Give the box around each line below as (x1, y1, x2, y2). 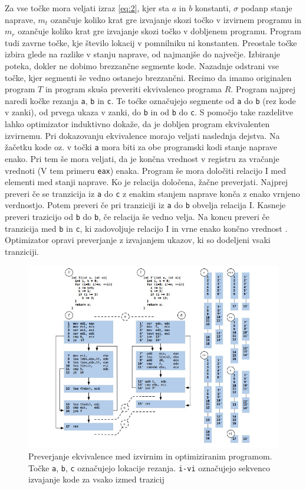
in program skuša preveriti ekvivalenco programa (45, 83, 222, 95)
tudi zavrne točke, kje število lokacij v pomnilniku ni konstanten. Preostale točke (5, 36, 297, 48)
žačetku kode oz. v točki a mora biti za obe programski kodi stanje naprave (5, 141, 278, 153)
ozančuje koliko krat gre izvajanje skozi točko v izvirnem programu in (50, 13, 302, 25)
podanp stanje (241, 2, 292, 14)
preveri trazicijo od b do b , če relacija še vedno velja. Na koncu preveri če (5, 211, 270, 223)
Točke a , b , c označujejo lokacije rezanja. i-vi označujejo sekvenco (28, 461, 270, 474)
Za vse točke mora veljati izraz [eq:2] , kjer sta (5, 2, 170, 14)
